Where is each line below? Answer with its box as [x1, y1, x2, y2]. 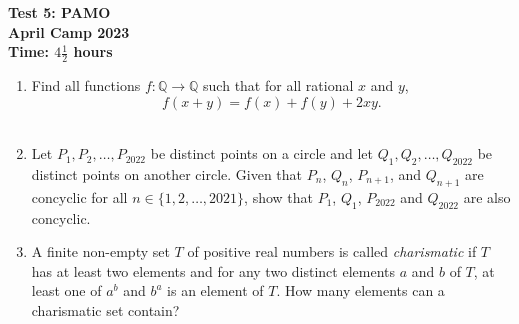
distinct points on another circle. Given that [31, 164, 303, 184]
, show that [244, 186, 314, 207]
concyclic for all [31, 186, 128, 207]
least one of [31, 280, 102, 301]
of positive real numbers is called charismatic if [187, 241, 477, 262]
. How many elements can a [276, 280, 445, 301]
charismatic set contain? [31, 299, 180, 320]
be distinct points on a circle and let [150, 143, 373, 164]
